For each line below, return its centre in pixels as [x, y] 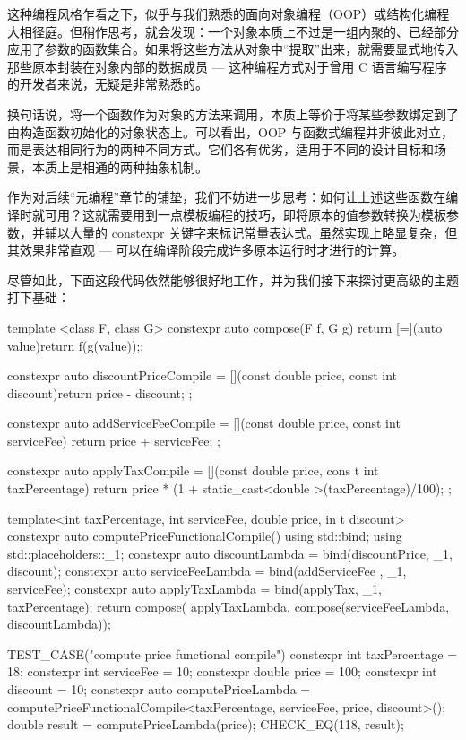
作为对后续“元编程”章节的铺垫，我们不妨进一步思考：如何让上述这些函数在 [227, 197]
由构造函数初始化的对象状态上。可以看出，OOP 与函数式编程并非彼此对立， [230, 131]
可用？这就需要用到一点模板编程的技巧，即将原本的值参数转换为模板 [245, 214]
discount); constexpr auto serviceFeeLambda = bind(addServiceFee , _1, [207, 571]
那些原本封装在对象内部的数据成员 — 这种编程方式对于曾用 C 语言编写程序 [227, 66]
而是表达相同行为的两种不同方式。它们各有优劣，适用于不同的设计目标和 [220, 149]
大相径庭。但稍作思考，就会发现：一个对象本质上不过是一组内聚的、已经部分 [233, 31]
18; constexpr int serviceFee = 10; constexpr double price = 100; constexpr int [222, 671]
